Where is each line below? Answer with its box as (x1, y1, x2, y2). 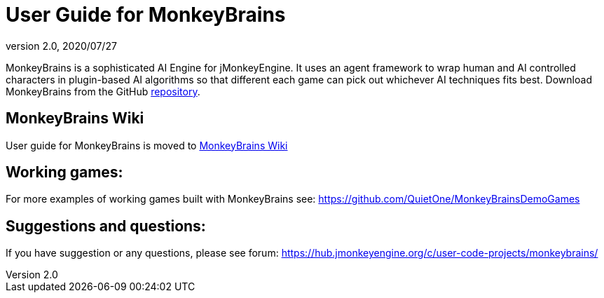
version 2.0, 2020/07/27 (6, 39, 117, 52)
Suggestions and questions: (6, 217, 206, 235)
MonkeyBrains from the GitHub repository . (6, 85, 200, 97)
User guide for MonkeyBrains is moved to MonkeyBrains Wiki (6, 139, 288, 151)
